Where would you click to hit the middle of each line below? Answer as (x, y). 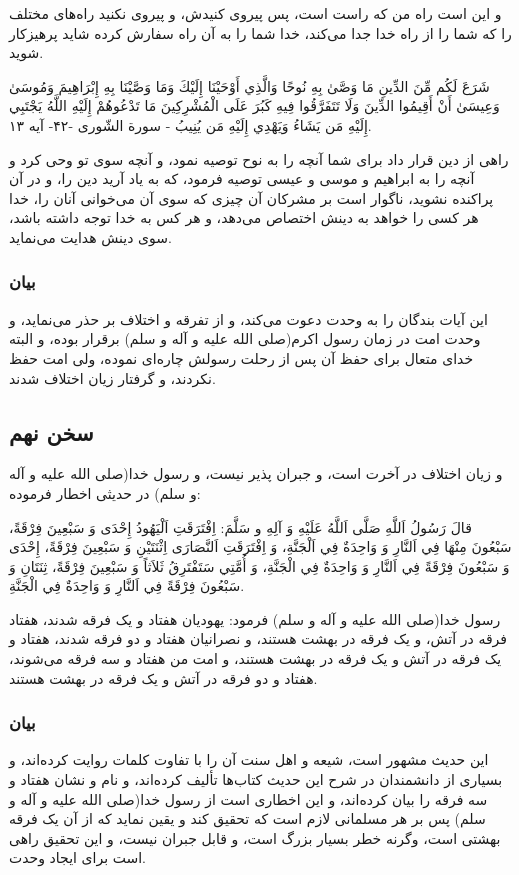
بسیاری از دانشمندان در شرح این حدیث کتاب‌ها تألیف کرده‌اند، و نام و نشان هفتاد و (256, 779)
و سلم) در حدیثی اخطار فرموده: (105, 492)
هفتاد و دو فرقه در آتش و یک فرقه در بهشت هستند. (163, 677)
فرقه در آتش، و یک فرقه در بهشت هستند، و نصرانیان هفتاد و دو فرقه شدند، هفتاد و (258, 638)
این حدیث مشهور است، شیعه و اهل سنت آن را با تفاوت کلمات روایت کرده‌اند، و (249, 759)
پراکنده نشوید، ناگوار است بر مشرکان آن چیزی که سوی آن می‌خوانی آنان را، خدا (251, 197)
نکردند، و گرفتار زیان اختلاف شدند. (112, 377)
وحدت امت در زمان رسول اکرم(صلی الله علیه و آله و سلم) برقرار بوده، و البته (245, 338)
